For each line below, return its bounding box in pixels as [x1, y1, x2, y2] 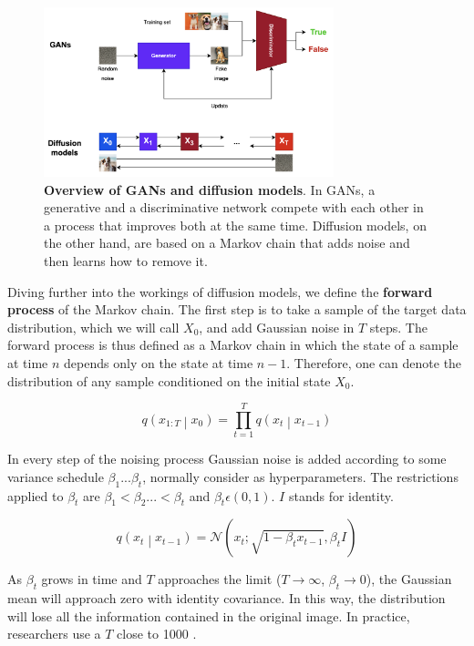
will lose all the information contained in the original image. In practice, [7, 606, 410, 625]
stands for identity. [288, 486, 394, 505]
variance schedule [7, 467, 104, 486]
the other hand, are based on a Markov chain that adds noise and [44, 233, 410, 252]
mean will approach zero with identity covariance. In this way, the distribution [7, 589, 446, 608]
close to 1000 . [117, 624, 197, 643]
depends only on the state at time [64, 353, 253, 372]
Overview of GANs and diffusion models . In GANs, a [44, 179, 376, 199]
